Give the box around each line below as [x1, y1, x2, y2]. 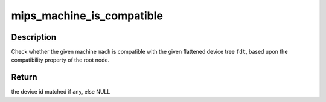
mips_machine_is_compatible [11, 9, 163, 22]
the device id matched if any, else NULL [11, 88, 110, 95]
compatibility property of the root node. [11, 56, 110, 63]
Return [11, 72, 37, 83]
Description [11, 32, 57, 42]
